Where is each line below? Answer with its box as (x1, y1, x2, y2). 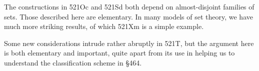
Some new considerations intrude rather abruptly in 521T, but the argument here (4, 37, 254, 48)
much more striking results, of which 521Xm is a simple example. (4, 21, 204, 31)
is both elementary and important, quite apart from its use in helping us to (4, 47, 235, 58)
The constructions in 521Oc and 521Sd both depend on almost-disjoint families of (4, 1, 254, 11)
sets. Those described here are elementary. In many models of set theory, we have (4, 11, 253, 21)
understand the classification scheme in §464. (4, 57, 142, 67)
